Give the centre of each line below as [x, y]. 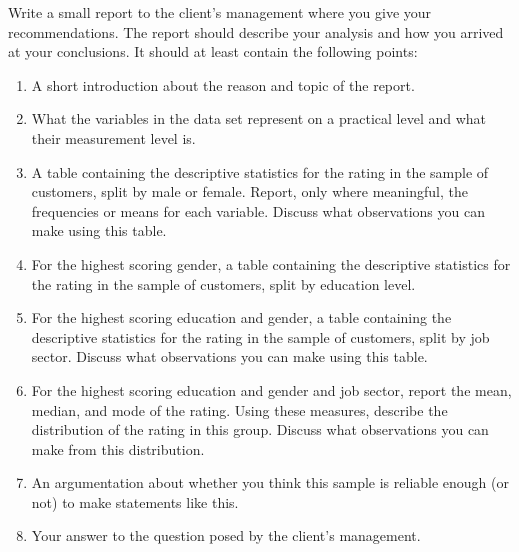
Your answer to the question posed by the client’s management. [226, 535]
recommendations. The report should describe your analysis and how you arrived [256, 31]
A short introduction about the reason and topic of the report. [223, 84]
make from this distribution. [118, 448]
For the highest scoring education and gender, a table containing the [241, 317]
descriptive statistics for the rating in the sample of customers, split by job [260, 336]
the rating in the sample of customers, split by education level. [223, 283]
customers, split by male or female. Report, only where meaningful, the [249, 191]
